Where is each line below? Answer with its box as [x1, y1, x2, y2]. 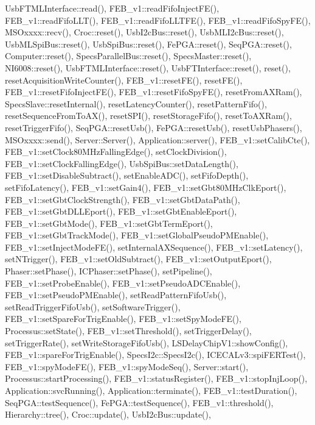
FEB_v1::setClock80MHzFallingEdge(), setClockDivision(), [5, 145, 227, 158]
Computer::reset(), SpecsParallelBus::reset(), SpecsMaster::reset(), [5, 49, 252, 62]
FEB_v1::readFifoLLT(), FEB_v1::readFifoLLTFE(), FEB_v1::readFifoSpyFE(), [5, 13, 311, 26]
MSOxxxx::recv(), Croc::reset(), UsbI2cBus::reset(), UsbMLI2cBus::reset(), [5, 26, 284, 38]
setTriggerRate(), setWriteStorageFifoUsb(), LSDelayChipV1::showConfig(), [5, 336, 288, 349]
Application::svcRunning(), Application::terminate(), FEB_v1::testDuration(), [5, 384, 297, 396]
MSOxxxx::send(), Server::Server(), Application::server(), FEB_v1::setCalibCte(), [5, 133, 310, 146]
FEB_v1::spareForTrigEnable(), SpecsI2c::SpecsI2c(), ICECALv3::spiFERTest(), [5, 348, 306, 361]
